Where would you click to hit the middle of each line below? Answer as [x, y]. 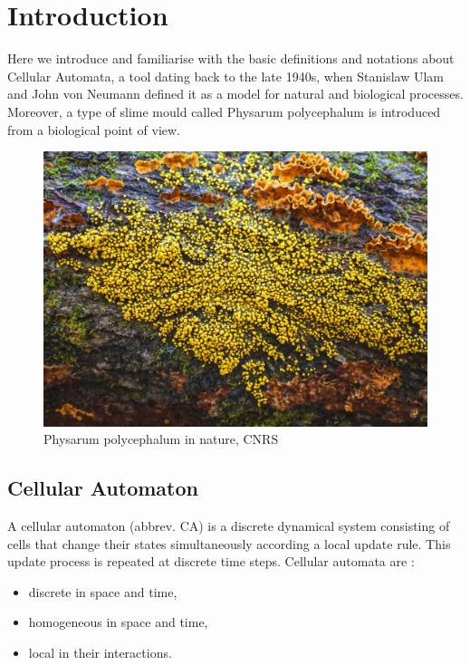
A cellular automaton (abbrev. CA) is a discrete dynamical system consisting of [229, 525]
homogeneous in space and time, [118, 622]
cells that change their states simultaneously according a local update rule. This [229, 543]
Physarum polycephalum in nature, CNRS [161, 439]
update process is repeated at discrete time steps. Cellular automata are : [211, 561]
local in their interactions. [100, 652]
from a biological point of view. [94, 129]
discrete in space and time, [103, 591]
